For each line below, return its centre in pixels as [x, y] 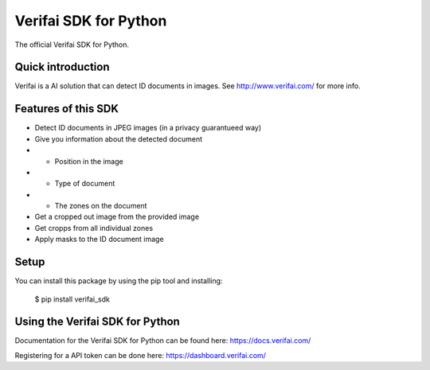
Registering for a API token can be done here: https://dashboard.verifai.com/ [141, 355]
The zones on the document [101, 206]
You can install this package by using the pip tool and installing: [119, 281]
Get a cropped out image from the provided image [117, 217]
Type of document [85, 184]
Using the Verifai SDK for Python [98, 322]
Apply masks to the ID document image [99, 240]
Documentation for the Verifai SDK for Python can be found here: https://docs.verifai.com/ [163, 341]
